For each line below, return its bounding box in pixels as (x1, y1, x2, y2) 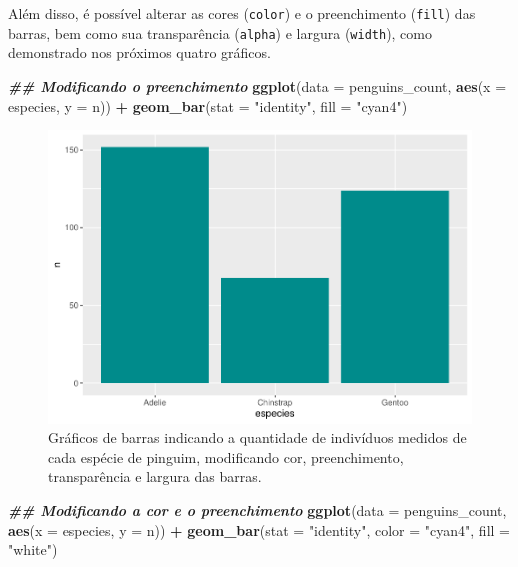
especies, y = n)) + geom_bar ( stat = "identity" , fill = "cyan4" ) (8, 95, 408, 116)
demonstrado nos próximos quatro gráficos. (8, 42, 271, 63)
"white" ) (8, 539, 58, 560)
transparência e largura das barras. (48, 466, 262, 487)
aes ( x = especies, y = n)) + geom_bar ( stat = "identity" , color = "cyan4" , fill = (8, 519, 510, 540)
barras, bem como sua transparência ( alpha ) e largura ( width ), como (8, 22, 433, 43)
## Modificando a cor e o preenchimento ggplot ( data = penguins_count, (8, 500, 507, 520)
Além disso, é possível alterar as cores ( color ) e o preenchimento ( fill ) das (8, 3, 476, 23)
